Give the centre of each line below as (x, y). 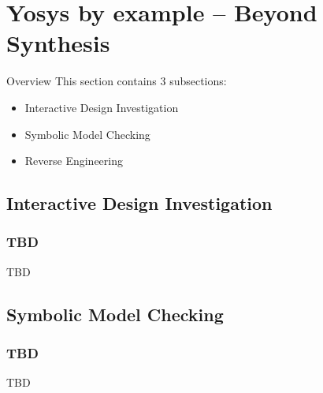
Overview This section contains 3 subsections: (117, 81)
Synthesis (58, 43)
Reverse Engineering (74, 161)
